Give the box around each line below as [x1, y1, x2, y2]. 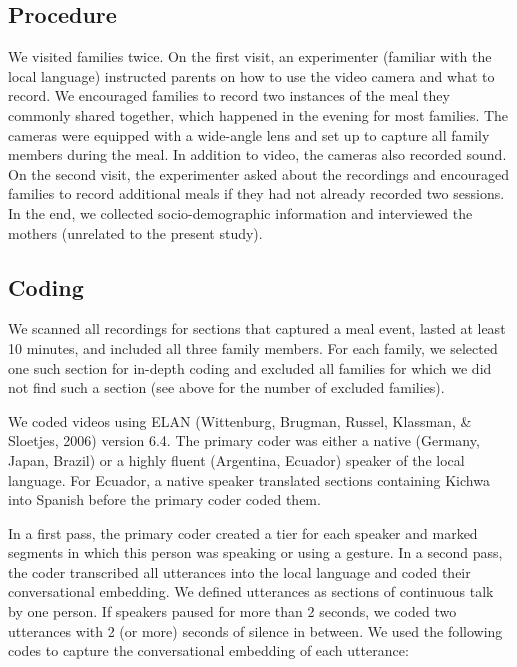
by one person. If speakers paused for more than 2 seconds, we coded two [8, 601, 457, 622]
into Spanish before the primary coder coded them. [8, 489, 321, 510]
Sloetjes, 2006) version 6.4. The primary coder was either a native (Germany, [8, 430, 480, 451]
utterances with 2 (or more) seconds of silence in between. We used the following [8, 620, 503, 641]
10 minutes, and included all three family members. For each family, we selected [8, 337, 498, 358]
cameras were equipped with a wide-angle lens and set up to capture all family [8, 124, 490, 145]
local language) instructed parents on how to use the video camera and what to [8, 65, 495, 86]
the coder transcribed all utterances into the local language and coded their [8, 561, 471, 582]
